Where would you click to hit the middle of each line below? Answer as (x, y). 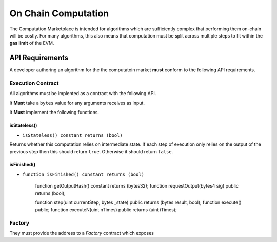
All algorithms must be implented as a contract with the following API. (83, 94)
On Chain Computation (59, 13)
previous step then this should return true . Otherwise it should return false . (91, 152)
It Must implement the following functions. (54, 113)
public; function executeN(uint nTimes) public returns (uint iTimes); (106, 210)
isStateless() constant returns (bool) (72, 135)
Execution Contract (34, 83)
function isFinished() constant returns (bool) (83, 174)
